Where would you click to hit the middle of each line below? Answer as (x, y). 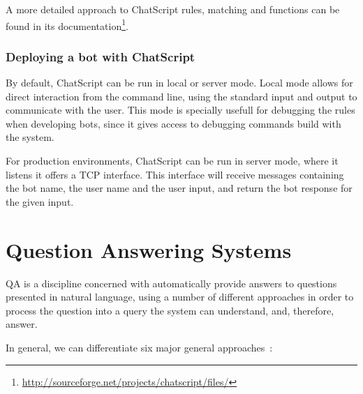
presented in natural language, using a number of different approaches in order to (180, 297)
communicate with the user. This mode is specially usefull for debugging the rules (180, 110)
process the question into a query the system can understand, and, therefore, (170, 310)
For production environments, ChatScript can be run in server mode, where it (172, 161)
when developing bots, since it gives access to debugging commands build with (173, 123)
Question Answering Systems (149, 249)
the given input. (40, 201)
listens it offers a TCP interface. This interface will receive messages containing (175, 174)
